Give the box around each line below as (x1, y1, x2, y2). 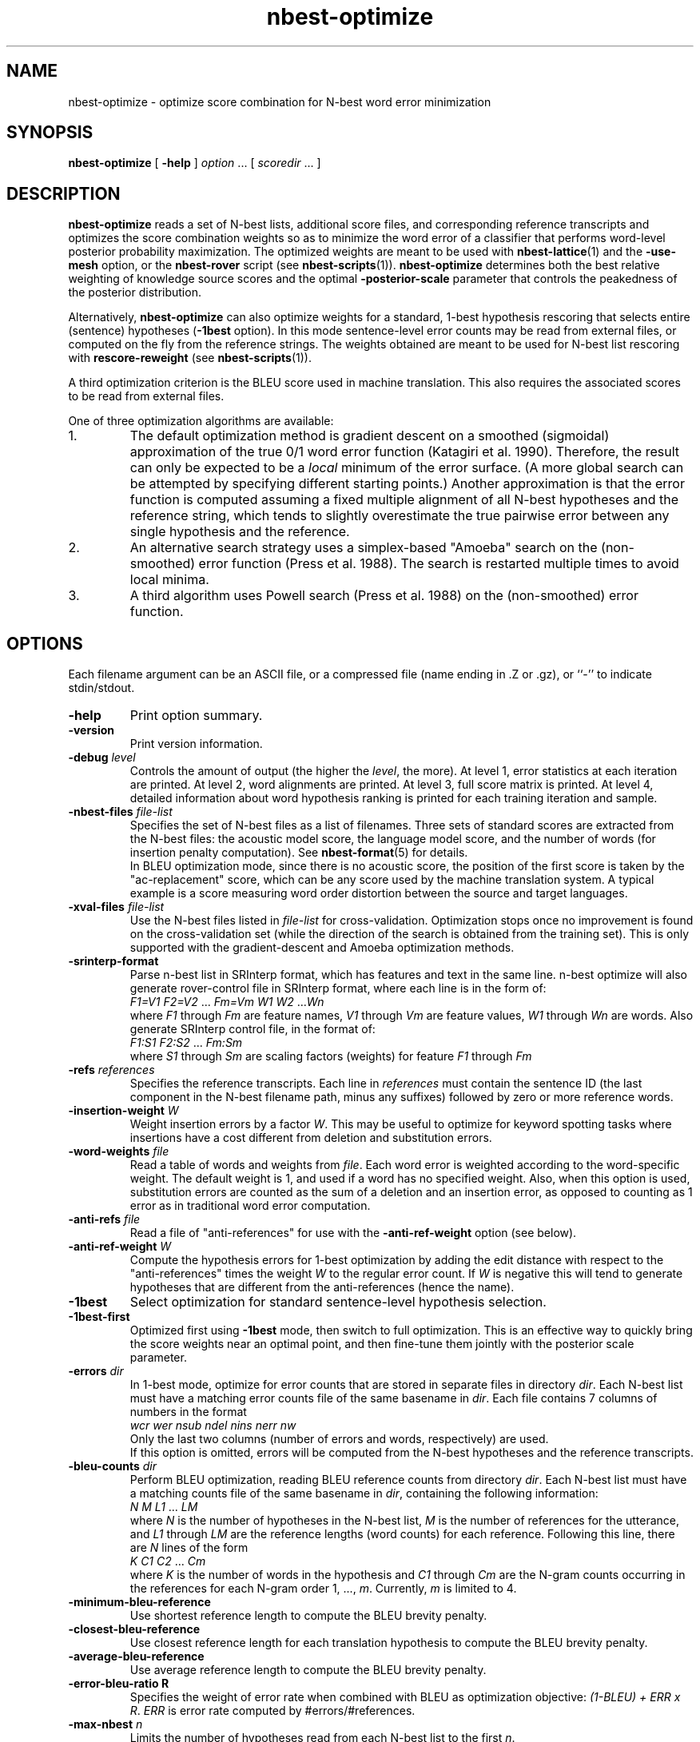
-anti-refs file (68, 1212, 141, 1227)
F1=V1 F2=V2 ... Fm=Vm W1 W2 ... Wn (129, 995, 324, 1009)
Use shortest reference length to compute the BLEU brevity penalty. (129, 1609, 487, 1623)
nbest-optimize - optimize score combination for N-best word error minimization (68, 94, 491, 109)
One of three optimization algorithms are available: (68, 414, 334, 428)
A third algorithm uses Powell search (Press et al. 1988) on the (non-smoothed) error (129, 587, 638, 604)
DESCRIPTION (6, 183, 121, 204)
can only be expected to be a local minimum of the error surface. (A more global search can (129, 459, 684, 476)
